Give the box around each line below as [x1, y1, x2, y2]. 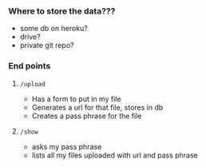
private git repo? [19, 41, 74, 50]
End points [8, 61, 51, 72]
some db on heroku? [19, 24, 88, 33]
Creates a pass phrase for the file [31, 111, 142, 120]
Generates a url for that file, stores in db [31, 102, 164, 112]
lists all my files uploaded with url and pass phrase [31, 150, 198, 160]
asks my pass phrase [31, 142, 102, 151]
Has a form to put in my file [31, 94, 121, 104]
